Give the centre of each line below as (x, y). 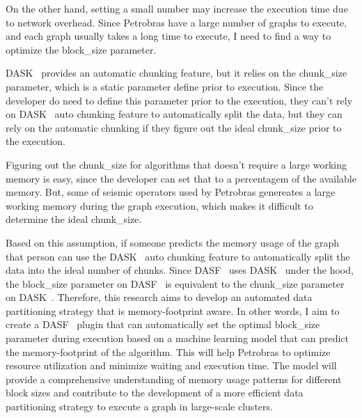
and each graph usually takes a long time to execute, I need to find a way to (168, 36)
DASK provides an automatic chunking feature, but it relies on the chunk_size (176, 73)
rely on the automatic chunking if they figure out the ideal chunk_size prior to (174, 127)
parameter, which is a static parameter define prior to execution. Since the (165, 86)
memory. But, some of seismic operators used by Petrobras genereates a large (171, 192)
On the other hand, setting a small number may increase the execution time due (177, 8)
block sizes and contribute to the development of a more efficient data (155, 393)
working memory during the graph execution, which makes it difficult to (159, 205)
